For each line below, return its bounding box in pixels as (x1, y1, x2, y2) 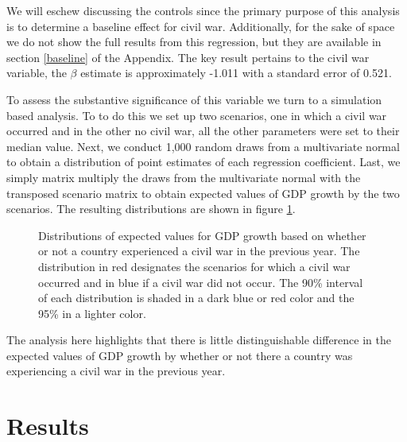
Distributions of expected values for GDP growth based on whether (38, 227, 366, 243)
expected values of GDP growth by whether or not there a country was (6, 347, 353, 363)
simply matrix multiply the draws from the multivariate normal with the (6, 169, 361, 185)
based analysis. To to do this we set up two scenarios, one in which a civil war (6, 107, 387, 123)
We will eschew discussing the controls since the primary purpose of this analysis (6, 2, 400, 18)
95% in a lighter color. (38, 304, 146, 321)
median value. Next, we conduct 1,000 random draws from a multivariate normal (6, 138, 400, 154)
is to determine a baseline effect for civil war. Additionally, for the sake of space (6, 17, 395, 34)
